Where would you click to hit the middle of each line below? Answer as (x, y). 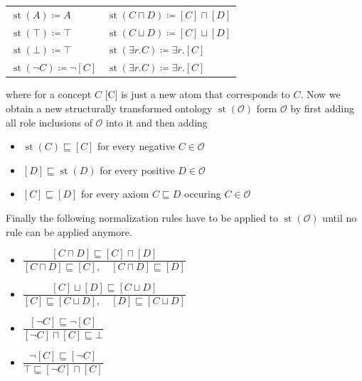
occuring (202, 194)
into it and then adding (157, 122)
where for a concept (49, 94)
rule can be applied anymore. (69, 231)
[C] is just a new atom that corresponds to (197, 94)
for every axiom (115, 194)
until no (340, 217)
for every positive (137, 170)
